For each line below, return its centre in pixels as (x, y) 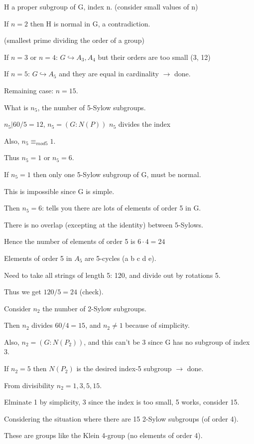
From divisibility (29, 385)
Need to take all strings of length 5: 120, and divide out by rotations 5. (112, 275)
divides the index (144, 124)
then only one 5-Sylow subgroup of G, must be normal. (117, 174)
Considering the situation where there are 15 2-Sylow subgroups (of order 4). (121, 418)
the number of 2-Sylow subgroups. (94, 308)
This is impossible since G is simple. (59, 191)
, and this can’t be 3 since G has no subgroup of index (167, 341)
